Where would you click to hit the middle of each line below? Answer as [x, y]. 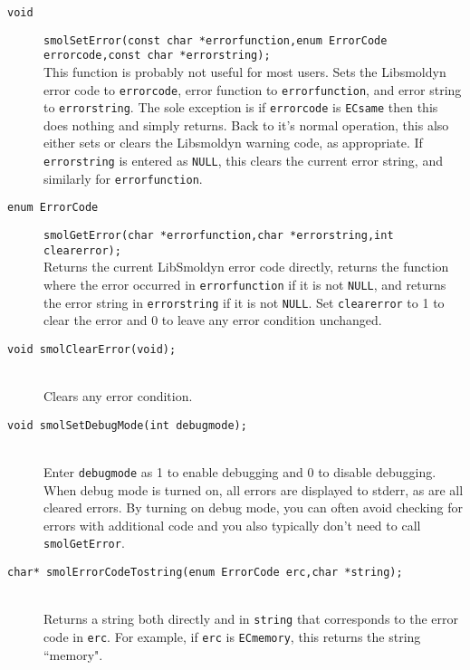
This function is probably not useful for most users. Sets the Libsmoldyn [245, 71]
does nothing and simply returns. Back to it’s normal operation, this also [246, 124]
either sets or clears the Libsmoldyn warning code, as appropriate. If [233, 143]
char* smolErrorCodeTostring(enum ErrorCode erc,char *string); [205, 573]
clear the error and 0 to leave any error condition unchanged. [213, 320]
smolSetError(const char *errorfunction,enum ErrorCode [216, 40]
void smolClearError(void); [92, 349]
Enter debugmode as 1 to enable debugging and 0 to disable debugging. [240, 471]
